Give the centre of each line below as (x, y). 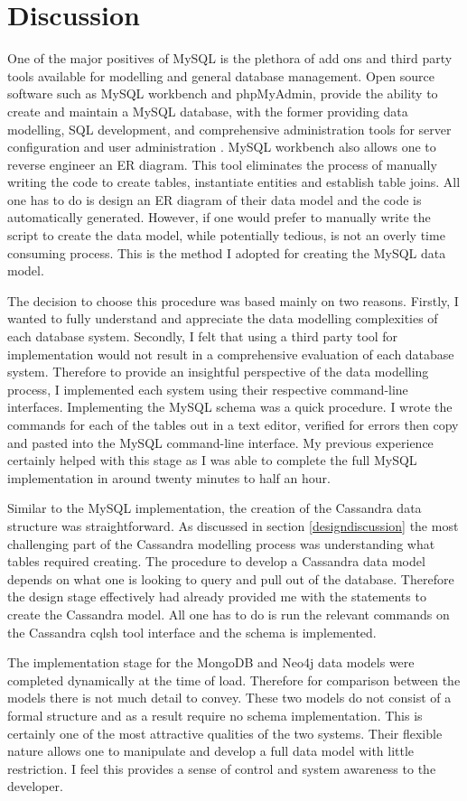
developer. (35, 786)
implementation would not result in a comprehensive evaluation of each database (231, 354)
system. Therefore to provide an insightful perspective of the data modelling (218, 372)
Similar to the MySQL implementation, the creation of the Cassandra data (215, 508)
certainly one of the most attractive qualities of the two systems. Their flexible (225, 733)
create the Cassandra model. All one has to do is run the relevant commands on (229, 614)
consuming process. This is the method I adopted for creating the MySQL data (227, 252)
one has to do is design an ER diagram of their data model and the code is (215, 199)
